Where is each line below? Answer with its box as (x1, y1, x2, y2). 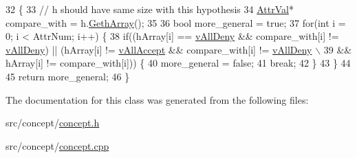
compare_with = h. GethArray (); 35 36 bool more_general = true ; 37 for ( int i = (6, 15, 346, 30)
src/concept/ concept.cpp (6, 138, 109, 153)
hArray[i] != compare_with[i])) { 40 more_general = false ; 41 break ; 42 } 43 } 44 (6, 56, 351, 70)
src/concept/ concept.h (6, 115, 100, 130)
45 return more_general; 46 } (6, 69, 130, 83)
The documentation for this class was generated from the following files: (6, 92, 309, 106)
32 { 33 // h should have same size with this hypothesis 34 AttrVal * (6, 2, 294, 16)
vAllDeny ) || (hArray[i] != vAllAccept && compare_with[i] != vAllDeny (6, 42, 312, 56)
